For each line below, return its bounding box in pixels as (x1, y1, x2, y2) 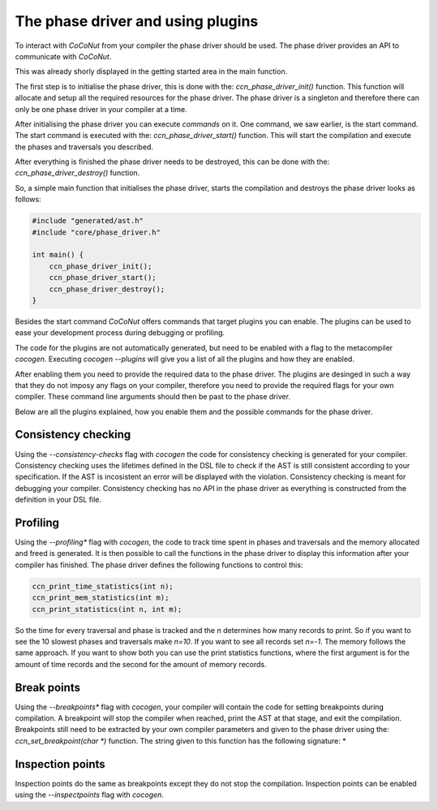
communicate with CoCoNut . (15, 51, 112, 61)
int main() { (32, 250, 84, 260)
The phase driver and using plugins (15, 12, 259, 30)
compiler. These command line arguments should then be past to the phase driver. (15, 392, 291, 402)
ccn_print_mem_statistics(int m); (32, 593, 170, 602)
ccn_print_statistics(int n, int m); (32, 605, 182, 614)
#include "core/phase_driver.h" (32, 227, 161, 237)
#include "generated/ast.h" (32, 216, 144, 226)
